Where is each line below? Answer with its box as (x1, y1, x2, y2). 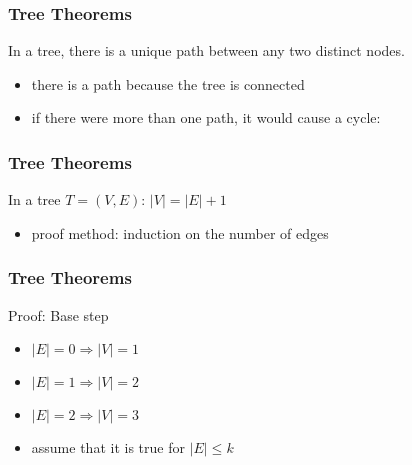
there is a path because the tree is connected (31, 73, 305, 94)
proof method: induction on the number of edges (31, 222, 329, 243)
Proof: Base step (8, 304, 109, 325)
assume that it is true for (31, 437, 185, 458)
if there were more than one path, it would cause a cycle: (31, 107, 381, 128)
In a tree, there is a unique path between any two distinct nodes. (8, 40, 405, 61)
